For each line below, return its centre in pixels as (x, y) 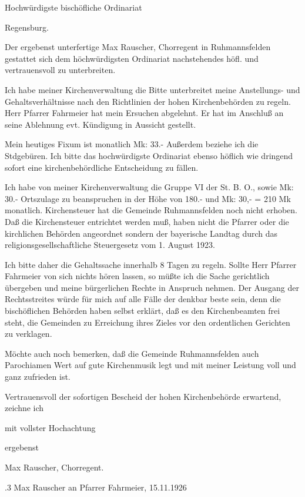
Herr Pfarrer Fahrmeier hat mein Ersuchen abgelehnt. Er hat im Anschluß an (144, 113)
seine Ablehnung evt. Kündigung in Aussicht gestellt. (100, 124)
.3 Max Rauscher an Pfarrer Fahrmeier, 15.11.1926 (96, 487)
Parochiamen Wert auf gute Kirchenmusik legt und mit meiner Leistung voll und (150, 365)
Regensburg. (27, 27)
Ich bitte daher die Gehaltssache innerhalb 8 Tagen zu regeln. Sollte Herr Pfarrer (151, 264)
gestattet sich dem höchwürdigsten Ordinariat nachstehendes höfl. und (132, 58)
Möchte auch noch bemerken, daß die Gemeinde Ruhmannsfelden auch (132, 353)
